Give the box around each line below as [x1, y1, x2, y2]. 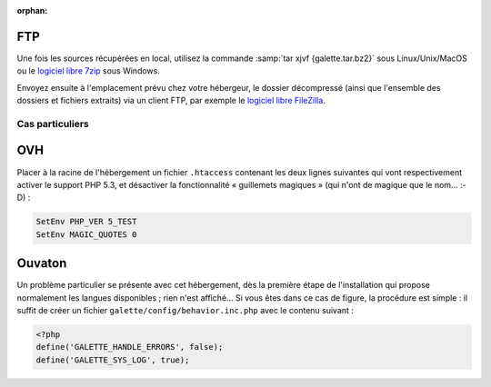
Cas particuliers [16, 117, 90, 130]
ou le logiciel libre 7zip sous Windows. [16, 65, 161, 76]
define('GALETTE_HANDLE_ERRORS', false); [35, 342, 224, 352]
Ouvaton [16, 255, 67, 272]
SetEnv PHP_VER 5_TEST [35, 216, 137, 227]
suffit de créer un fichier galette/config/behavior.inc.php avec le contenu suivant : [16, 304, 355, 315]
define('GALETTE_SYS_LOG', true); [35, 354, 190, 365]
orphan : [16, 5, 48, 15]
